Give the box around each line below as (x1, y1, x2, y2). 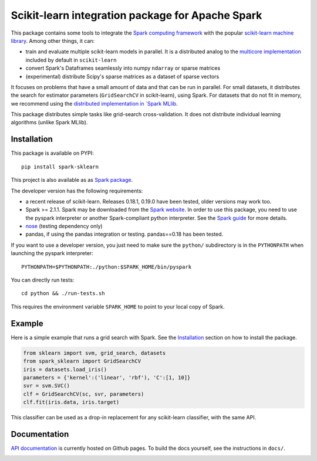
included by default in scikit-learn (25, 56, 117, 63)
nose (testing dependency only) (25, 223, 103, 230)
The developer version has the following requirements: (11, 187, 143, 194)
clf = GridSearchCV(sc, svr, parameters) (23, 391, 144, 397)
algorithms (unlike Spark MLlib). (11, 119, 88, 126)
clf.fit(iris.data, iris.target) (23, 399, 120, 406)
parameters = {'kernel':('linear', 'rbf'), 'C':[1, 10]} (23, 374, 191, 381)
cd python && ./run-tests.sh (21, 290, 105, 297)
